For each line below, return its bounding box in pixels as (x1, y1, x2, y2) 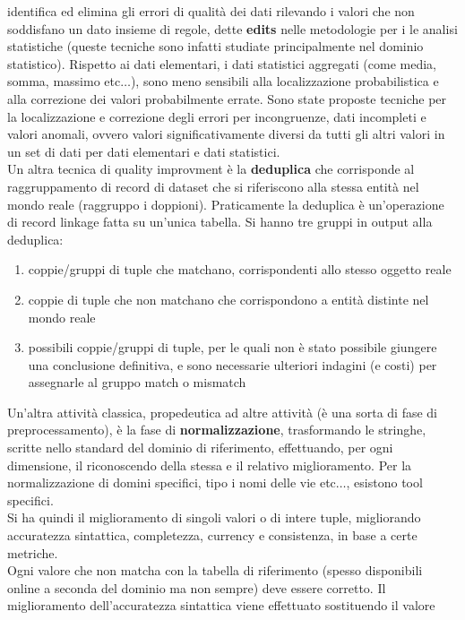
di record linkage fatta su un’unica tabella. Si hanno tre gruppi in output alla (7, 212, 433, 231)
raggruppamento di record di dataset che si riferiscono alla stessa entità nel (7, 177, 419, 195)
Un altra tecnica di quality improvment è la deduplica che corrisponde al (7, 159, 415, 178)
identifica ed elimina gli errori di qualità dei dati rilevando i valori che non (7, 2, 415, 20)
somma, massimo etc (7, 72, 121, 90)
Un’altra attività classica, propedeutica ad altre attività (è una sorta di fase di (7, 402, 437, 421)
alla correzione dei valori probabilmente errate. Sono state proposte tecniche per (7, 89, 447, 108)
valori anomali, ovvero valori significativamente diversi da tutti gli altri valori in (7, 125, 445, 143)
